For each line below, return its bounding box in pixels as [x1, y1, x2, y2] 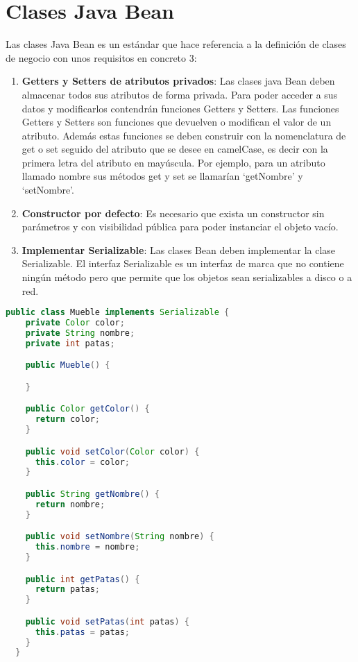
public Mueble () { [25, 360, 110, 371]
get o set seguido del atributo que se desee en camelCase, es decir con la [22, 142, 328, 156]
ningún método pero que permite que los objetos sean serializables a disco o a [22, 270, 352, 285]
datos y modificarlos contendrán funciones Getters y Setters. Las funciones [22, 101, 339, 115]
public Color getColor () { [25, 404, 150, 414]
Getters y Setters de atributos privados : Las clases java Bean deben [22, 74, 335, 88]
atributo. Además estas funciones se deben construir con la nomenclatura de [22, 128, 346, 142]
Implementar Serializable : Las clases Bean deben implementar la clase [22, 242, 336, 257]
